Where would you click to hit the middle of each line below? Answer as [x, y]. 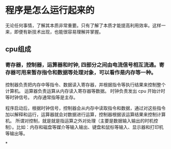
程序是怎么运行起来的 [50, 10]
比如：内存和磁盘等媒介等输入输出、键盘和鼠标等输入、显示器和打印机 [90, 127]
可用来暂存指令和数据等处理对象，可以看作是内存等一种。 [86, 72]
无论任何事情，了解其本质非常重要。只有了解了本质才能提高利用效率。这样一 [85, 25]
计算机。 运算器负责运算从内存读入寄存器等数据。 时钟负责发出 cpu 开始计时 [85, 91]
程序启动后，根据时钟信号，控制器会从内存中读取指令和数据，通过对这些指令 [85, 108]
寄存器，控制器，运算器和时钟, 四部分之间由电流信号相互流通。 [82, 65]
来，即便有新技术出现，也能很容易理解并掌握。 [54, 31]
